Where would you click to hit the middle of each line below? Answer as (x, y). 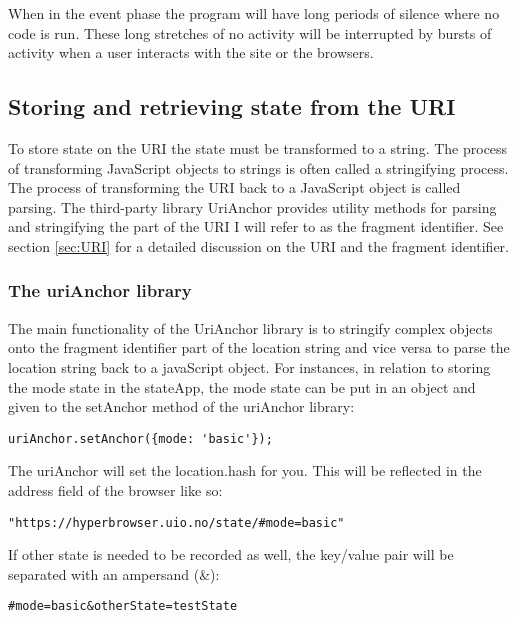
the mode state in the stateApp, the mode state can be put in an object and (242, 386)
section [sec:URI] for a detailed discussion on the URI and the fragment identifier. (258, 245)
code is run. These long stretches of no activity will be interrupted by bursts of (250, 32)
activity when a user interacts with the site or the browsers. (191, 52)
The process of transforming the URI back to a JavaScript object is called (234, 187)
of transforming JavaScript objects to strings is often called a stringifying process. (258, 167)
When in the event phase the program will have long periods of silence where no (254, 13)
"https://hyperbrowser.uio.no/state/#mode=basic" (176, 522)
